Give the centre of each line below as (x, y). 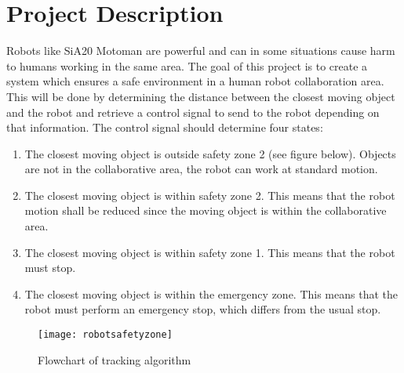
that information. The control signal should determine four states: (165, 127)
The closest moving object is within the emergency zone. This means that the (211, 293)
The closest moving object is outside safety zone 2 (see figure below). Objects (210, 153)
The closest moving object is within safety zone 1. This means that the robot (210, 252)
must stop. (50, 268)
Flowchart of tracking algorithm (115, 359)
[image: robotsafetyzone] (105, 335)
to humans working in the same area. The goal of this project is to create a (187, 65)
